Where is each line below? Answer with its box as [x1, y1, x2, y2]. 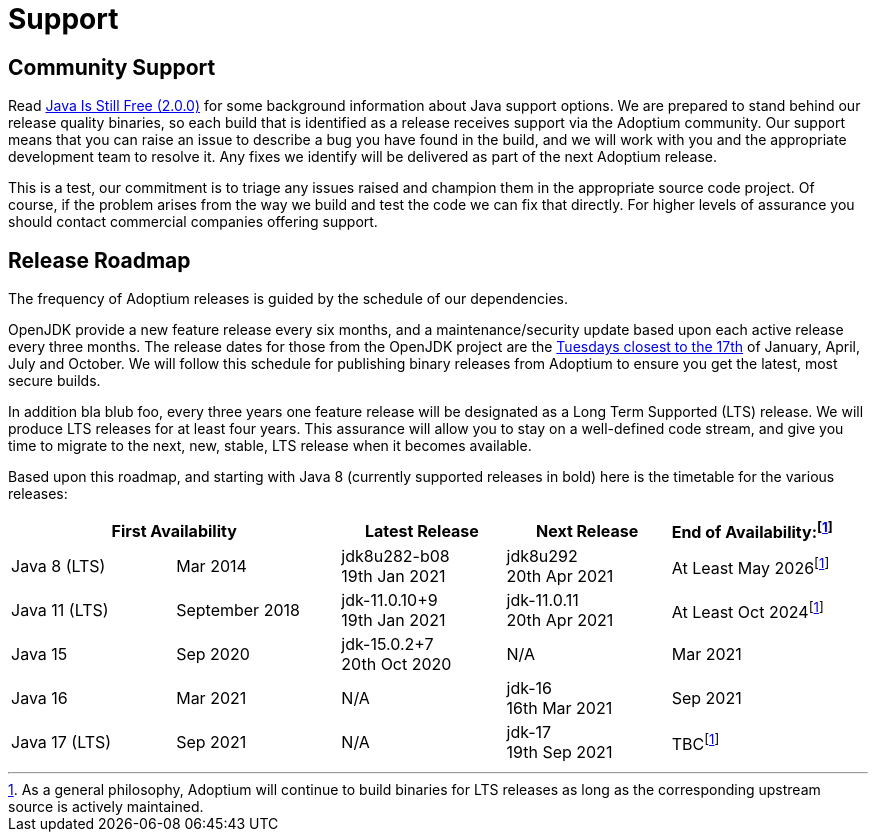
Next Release [535, 520, 639, 541]
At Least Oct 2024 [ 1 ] [671, 598, 824, 622]
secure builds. [8, 372, 101, 390]
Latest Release [365, 520, 479, 541]
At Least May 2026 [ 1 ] [671, 554, 830, 578]
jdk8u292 [506, 546, 578, 567]
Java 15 [11, 644, 68, 665]
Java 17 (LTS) [11, 732, 112, 753]
